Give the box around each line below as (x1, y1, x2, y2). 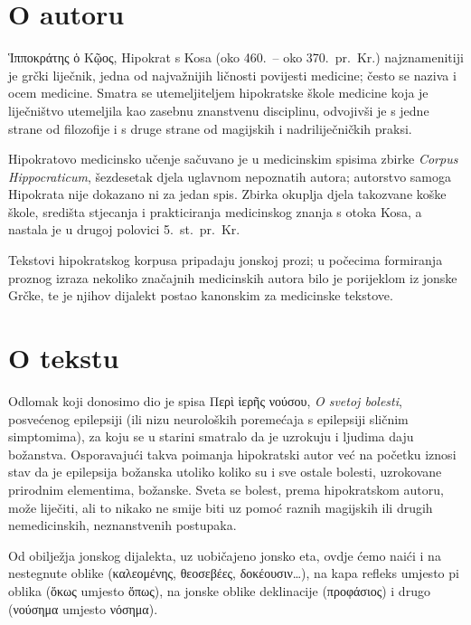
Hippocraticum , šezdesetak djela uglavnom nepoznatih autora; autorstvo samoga (8, 166, 451, 185)
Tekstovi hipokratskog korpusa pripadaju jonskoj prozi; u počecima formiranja (8, 251, 443, 270)
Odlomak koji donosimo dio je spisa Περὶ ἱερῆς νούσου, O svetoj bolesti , (8, 391, 402, 410)
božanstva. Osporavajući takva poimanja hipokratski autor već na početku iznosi (8, 444, 457, 463)
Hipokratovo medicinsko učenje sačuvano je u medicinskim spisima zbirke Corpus (8, 149, 458, 168)
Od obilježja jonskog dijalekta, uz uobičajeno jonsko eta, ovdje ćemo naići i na (8, 545, 441, 564)
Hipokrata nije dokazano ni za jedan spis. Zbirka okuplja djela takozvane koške (8, 185, 447, 204)
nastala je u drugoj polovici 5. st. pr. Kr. (8, 220, 240, 239)
